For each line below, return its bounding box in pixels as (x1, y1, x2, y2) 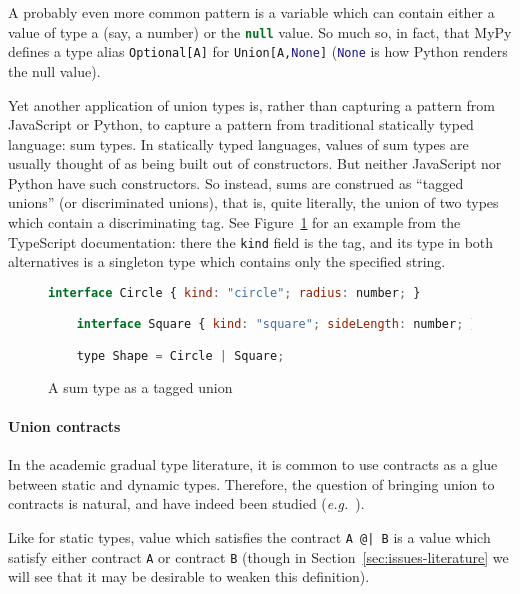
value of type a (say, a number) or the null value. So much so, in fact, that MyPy (8, 21, 512, 42)
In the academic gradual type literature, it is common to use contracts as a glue (8, 454, 498, 475)
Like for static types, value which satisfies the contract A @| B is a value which (8, 527, 491, 548)
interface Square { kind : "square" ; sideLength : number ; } (76, 317, 478, 332)
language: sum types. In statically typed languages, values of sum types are (8, 133, 469, 154)
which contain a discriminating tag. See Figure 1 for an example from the (8, 212, 461, 233)
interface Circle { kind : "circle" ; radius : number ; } (48, 285, 421, 300)
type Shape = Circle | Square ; (76, 348, 285, 363)
